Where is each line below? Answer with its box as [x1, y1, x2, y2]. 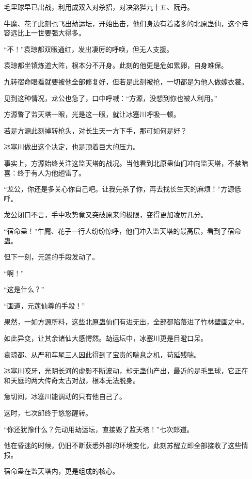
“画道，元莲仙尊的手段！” [4, 300, 85, 310]
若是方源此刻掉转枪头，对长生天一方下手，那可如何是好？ [4, 125, 187, 135]
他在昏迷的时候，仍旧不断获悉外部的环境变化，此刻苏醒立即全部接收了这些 [4, 440, 241, 450]
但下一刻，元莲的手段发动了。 [4, 252, 99, 262]
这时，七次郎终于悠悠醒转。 [4, 408, 92, 418]
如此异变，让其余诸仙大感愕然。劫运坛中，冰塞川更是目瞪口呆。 [4, 333, 207, 343]
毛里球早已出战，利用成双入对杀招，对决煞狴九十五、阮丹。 [4, 2, 194, 12]
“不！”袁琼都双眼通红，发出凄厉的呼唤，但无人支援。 [4, 44, 173, 54]
